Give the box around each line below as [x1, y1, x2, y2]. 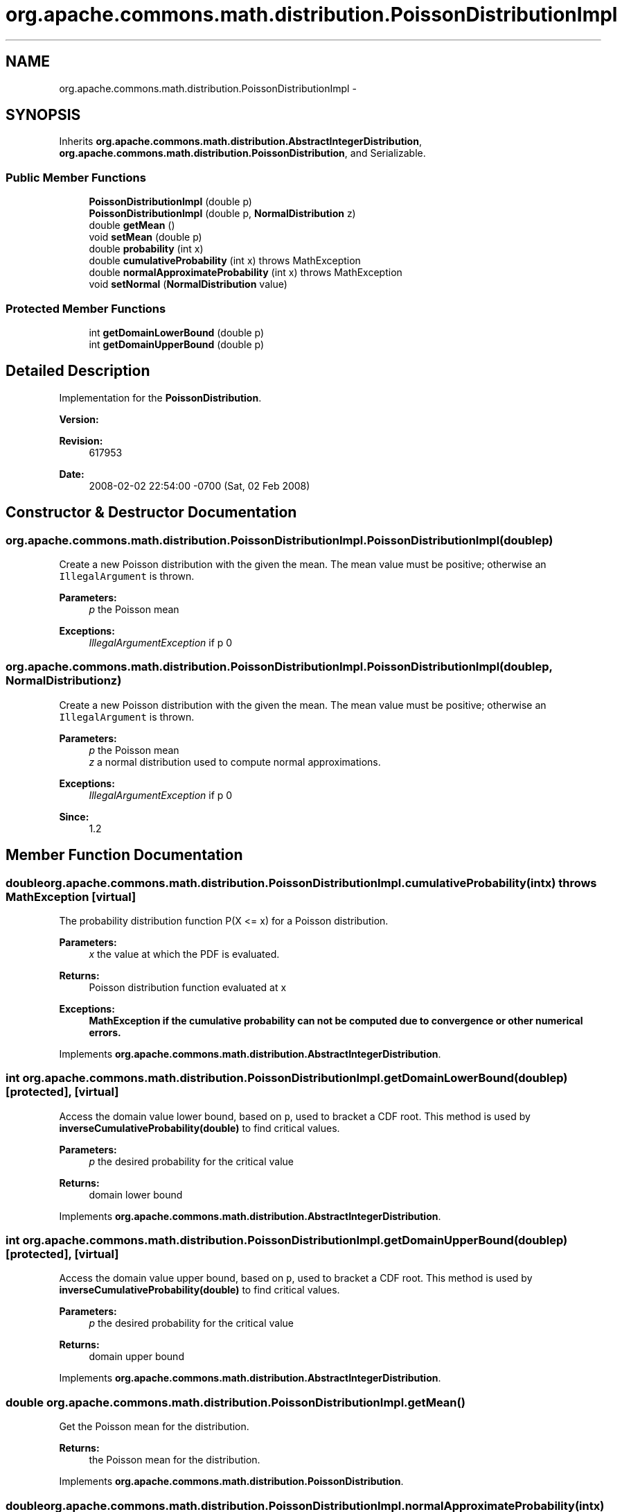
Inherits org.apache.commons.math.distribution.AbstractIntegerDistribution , [59, 135, 422, 148]
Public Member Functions [6, 170, 146, 184]
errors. [89, 1026, 121, 1038]
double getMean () [89, 219, 175, 232]
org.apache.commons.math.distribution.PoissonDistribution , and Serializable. [59, 147, 426, 160]
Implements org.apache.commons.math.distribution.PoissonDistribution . [59, 1475, 404, 1488]
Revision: [59, 434, 103, 447]
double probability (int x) [89, 243, 204, 255]
